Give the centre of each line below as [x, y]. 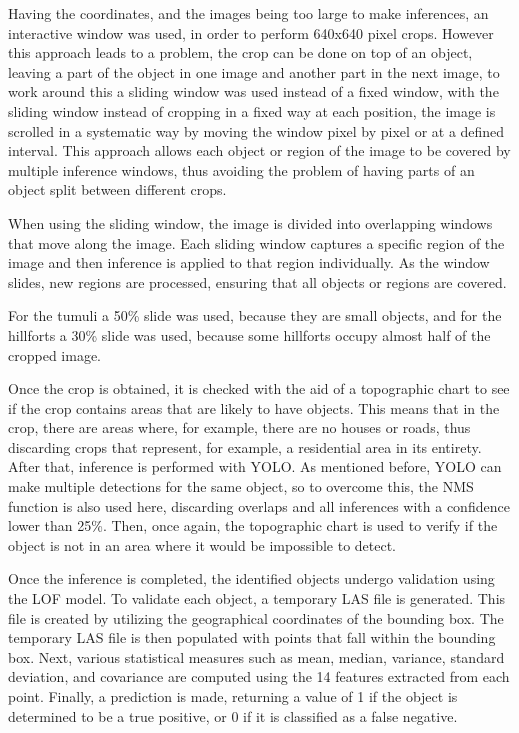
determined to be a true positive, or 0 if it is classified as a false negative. [233, 715]
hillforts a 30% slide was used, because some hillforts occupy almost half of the [249, 334]
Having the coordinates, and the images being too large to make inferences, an [248, 13]
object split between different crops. [117, 189]
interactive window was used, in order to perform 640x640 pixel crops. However [251, 32]
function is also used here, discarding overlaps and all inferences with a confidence [259, 505]
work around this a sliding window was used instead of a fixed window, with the [253, 91]
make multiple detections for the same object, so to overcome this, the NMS [241, 486]
